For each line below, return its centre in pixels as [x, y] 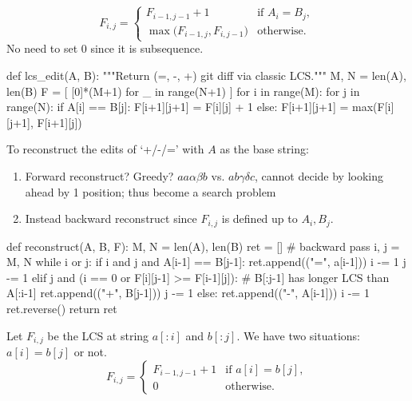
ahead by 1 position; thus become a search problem [151, 191]
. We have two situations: [299, 335]
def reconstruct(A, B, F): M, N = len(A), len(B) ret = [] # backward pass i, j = [203, 246]
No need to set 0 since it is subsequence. [105, 48]
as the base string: [264, 149]
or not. [90, 352]
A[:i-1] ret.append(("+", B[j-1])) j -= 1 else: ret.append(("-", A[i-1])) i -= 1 [188, 293]
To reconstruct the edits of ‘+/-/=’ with [105, 149]
